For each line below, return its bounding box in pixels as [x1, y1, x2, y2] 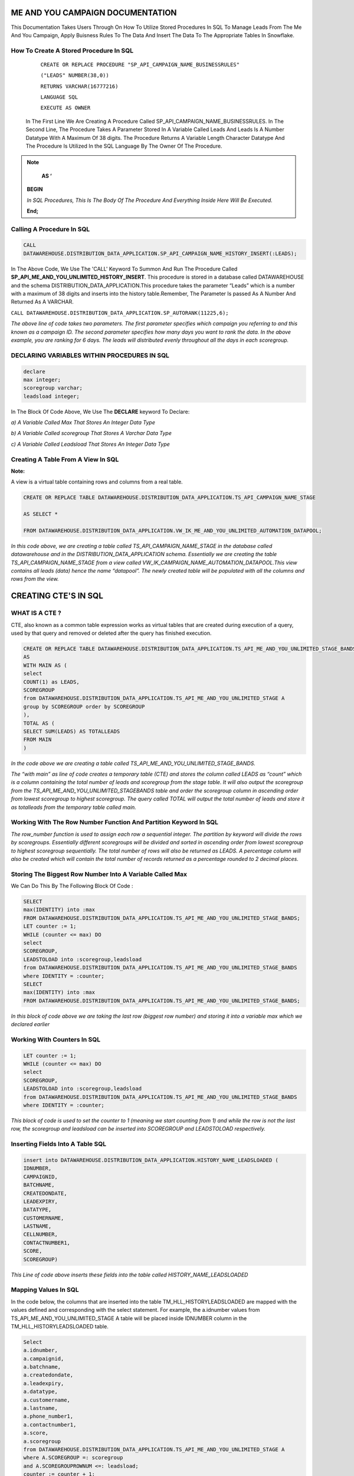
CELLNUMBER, [23, 1231, 58, 1238]
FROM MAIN [23, 736, 52, 743]
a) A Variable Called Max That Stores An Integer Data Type [11, 419, 156, 426]
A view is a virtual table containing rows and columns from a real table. [11, 478, 183, 485]
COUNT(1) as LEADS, [23, 678, 80, 685]
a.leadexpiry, [23, 1380, 64, 1387]
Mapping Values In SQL [11, 1286, 79, 1294]
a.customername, [23, 1396, 71, 1403]
